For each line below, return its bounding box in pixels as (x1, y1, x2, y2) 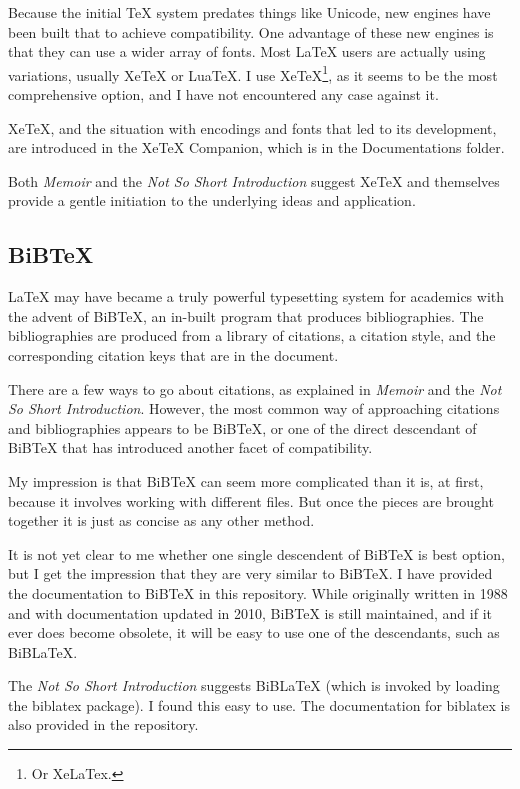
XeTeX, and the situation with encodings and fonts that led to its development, (8, 117, 497, 138)
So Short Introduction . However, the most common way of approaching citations (8, 398, 500, 419)
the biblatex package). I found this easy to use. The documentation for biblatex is (8, 694, 511, 715)
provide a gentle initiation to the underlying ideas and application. (8, 190, 416, 211)
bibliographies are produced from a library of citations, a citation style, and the (8, 325, 496, 346)
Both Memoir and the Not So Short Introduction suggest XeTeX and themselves (8, 170, 500, 191)
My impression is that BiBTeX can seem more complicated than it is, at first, (8, 470, 484, 491)
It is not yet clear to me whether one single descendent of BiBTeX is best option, (8, 543, 505, 564)
